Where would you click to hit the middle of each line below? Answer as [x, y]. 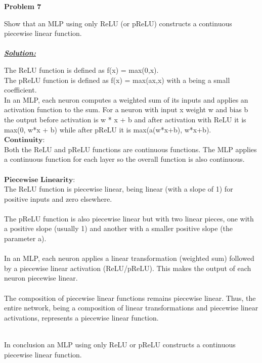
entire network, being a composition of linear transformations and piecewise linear [131, 308]
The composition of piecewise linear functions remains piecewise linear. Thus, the [130, 298]
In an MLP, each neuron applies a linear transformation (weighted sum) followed [129, 258]
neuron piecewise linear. [41, 278]
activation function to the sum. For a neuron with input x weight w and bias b [126, 109]
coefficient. [20, 90]
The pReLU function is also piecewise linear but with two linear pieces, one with [129, 218]
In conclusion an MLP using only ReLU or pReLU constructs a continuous [120, 344]
